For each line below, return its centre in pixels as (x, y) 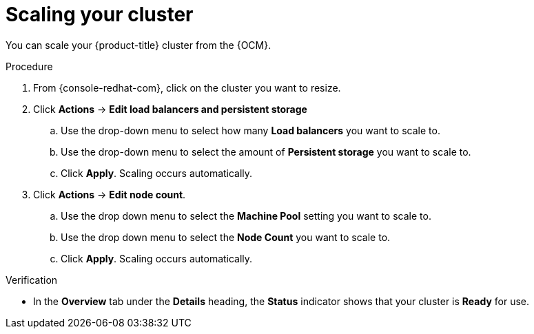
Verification (32, 280)
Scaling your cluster (100, 14)
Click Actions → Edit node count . (110, 194)
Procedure (29, 66)
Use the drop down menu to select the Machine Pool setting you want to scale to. (246, 216)
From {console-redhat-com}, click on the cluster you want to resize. (187, 87)
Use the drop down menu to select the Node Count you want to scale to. (226, 237)
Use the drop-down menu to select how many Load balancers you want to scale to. (250, 130)
